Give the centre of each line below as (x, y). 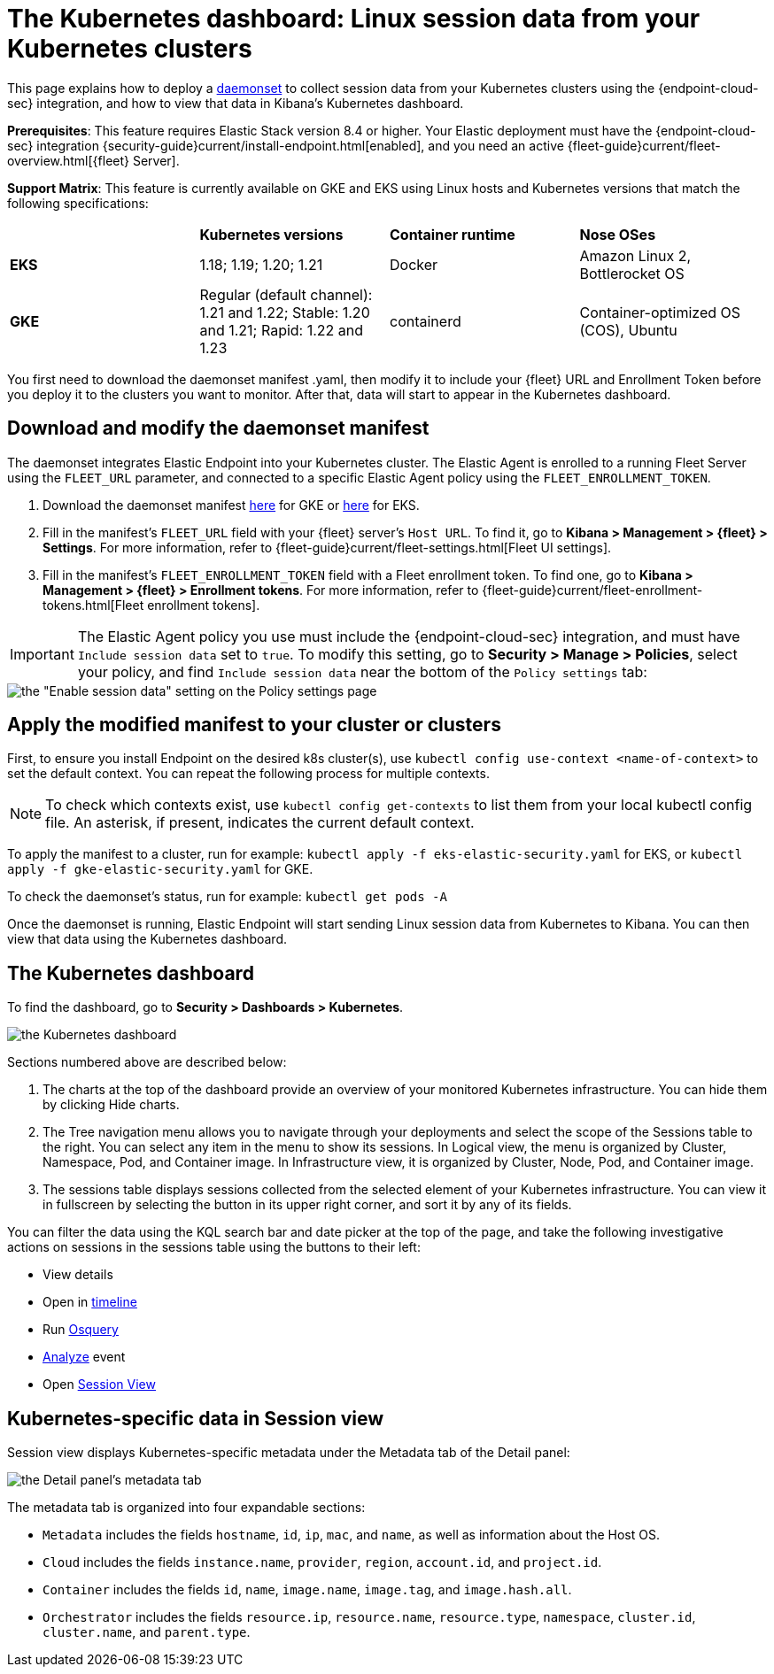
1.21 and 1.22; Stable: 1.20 (285, 312)
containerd (426, 321)
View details (78, 1275)
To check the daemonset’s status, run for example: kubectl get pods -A (227, 897)
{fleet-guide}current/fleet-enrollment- (592, 590)
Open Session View (99, 1385)
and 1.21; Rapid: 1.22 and (282, 330)
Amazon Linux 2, (635, 255)
